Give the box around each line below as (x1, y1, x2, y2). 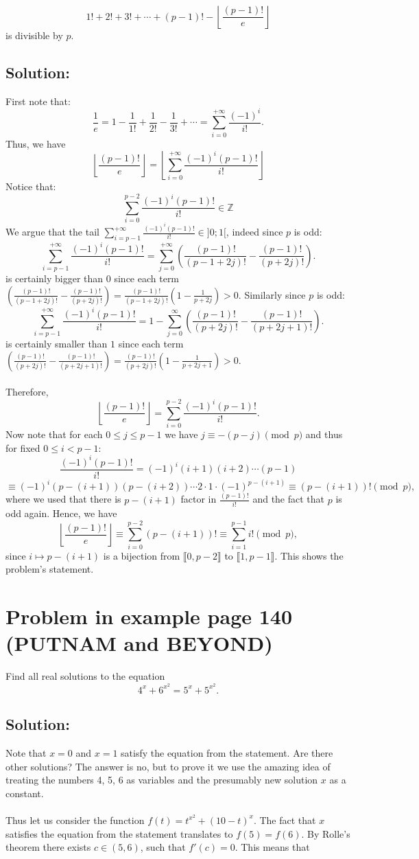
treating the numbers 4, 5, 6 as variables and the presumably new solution (5, 772, 318, 787)
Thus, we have (5, 136, 66, 150)
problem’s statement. (5, 562, 94, 576)
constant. (5, 786, 44, 800)
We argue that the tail (5, 225, 99, 239)
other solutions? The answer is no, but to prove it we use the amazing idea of (5, 759, 331, 773)
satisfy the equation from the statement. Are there (121, 745, 333, 759)
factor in (180, 492, 217, 506)
